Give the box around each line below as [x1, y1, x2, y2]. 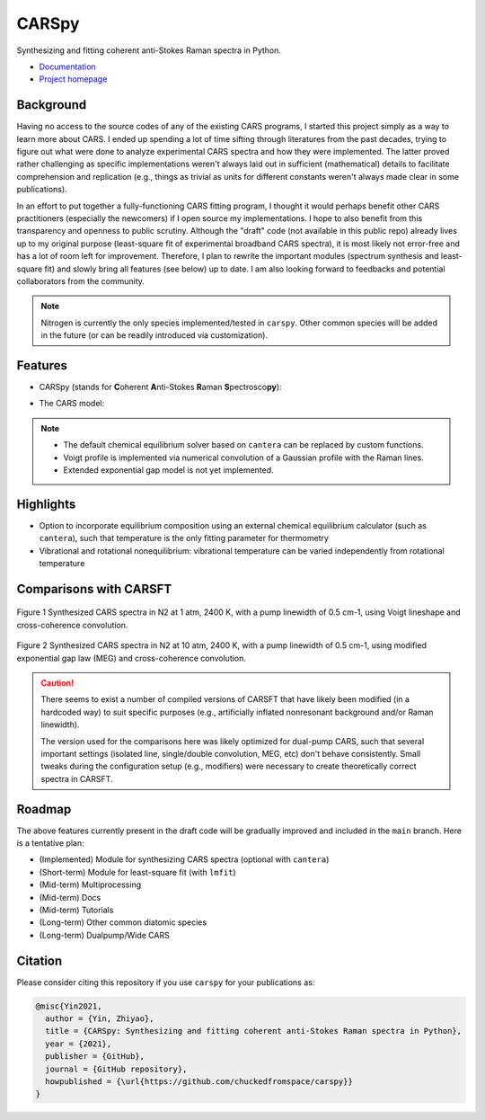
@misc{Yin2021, [35, 1000, 102, 1011]
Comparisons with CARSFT [16, 581, 172, 597]
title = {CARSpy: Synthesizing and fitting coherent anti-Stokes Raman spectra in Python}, [45, 1026, 463, 1036]
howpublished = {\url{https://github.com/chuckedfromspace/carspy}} [45, 1077, 354, 1087]
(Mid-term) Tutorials [39, 904, 114, 915]
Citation [16, 953, 63, 968]
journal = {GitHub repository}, [45, 1063, 188, 1074]
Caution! [40, 678, 75, 688]
